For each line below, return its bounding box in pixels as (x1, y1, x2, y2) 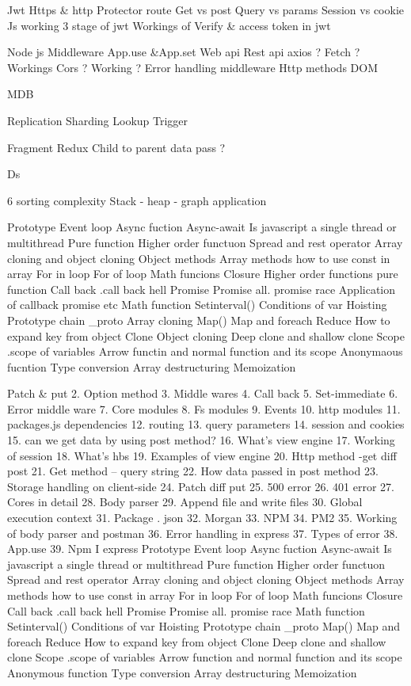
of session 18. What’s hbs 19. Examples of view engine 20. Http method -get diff (7, 447, 397, 463)
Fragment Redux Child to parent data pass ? (7, 139, 226, 155)
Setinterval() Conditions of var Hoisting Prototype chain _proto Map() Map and (7, 618, 401, 635)
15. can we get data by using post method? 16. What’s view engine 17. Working (7, 432, 395, 448)
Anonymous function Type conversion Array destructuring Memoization (7, 664, 357, 680)
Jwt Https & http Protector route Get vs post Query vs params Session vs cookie (7, 2, 404, 17)
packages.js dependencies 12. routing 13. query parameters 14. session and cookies (7, 416, 405, 433)
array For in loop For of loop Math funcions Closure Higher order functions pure (7, 265, 398, 282)
